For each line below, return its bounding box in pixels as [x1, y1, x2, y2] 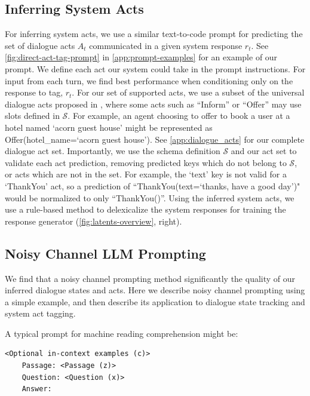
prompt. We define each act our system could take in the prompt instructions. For [5, 62, 306, 75]
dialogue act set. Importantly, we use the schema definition [5, 145, 220, 157]
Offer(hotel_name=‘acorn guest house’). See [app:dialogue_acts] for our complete [5, 133, 305, 145]
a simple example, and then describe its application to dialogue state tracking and [5, 295, 305, 308]
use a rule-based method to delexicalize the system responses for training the [5, 203, 286, 216]
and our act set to [231, 145, 297, 157]
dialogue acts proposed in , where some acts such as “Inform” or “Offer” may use [5, 97, 302, 110]
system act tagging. [5, 307, 76, 320]
